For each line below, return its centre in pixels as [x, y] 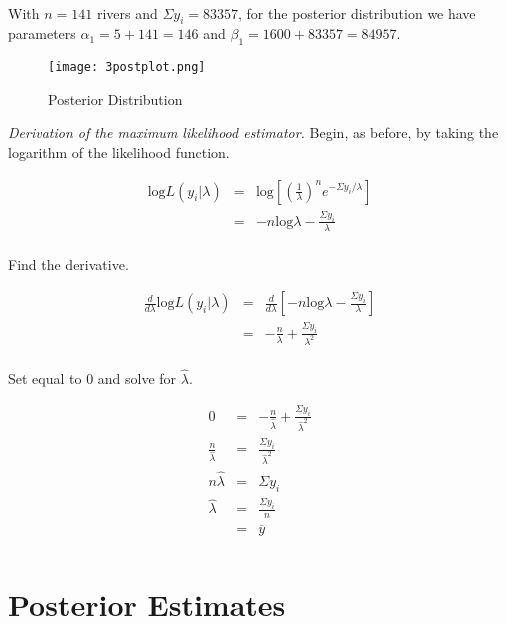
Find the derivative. [68, 263]
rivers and [127, 12]
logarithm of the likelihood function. [119, 152]
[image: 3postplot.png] [127, 67]
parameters [42, 33]
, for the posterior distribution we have [357, 12]
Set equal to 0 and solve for [92, 377]
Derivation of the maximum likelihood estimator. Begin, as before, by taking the [253, 132]
